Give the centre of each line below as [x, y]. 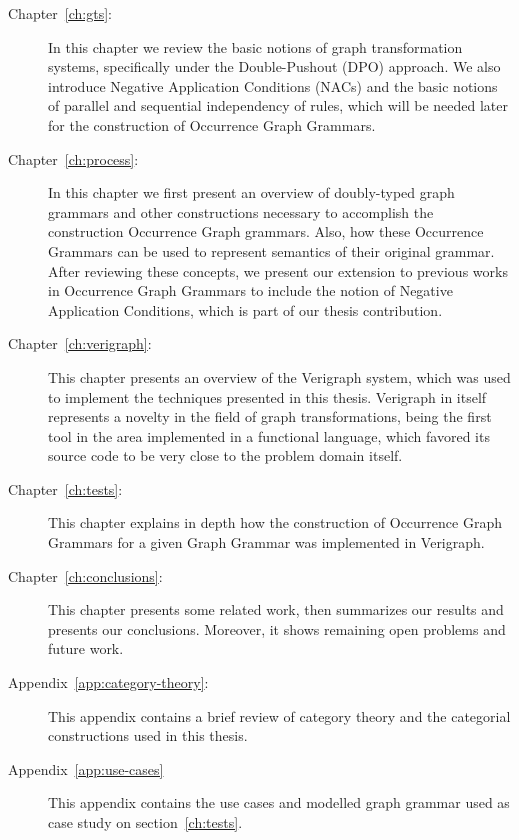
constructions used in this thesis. [148, 735]
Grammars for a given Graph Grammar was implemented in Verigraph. [266, 542]
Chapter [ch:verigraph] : [80, 343]
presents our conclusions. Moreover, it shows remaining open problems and [277, 628]
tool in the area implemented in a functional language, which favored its [269, 435]
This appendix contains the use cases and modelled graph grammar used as [279, 802]
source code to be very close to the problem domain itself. [225, 455]
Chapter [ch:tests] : [65, 488]
